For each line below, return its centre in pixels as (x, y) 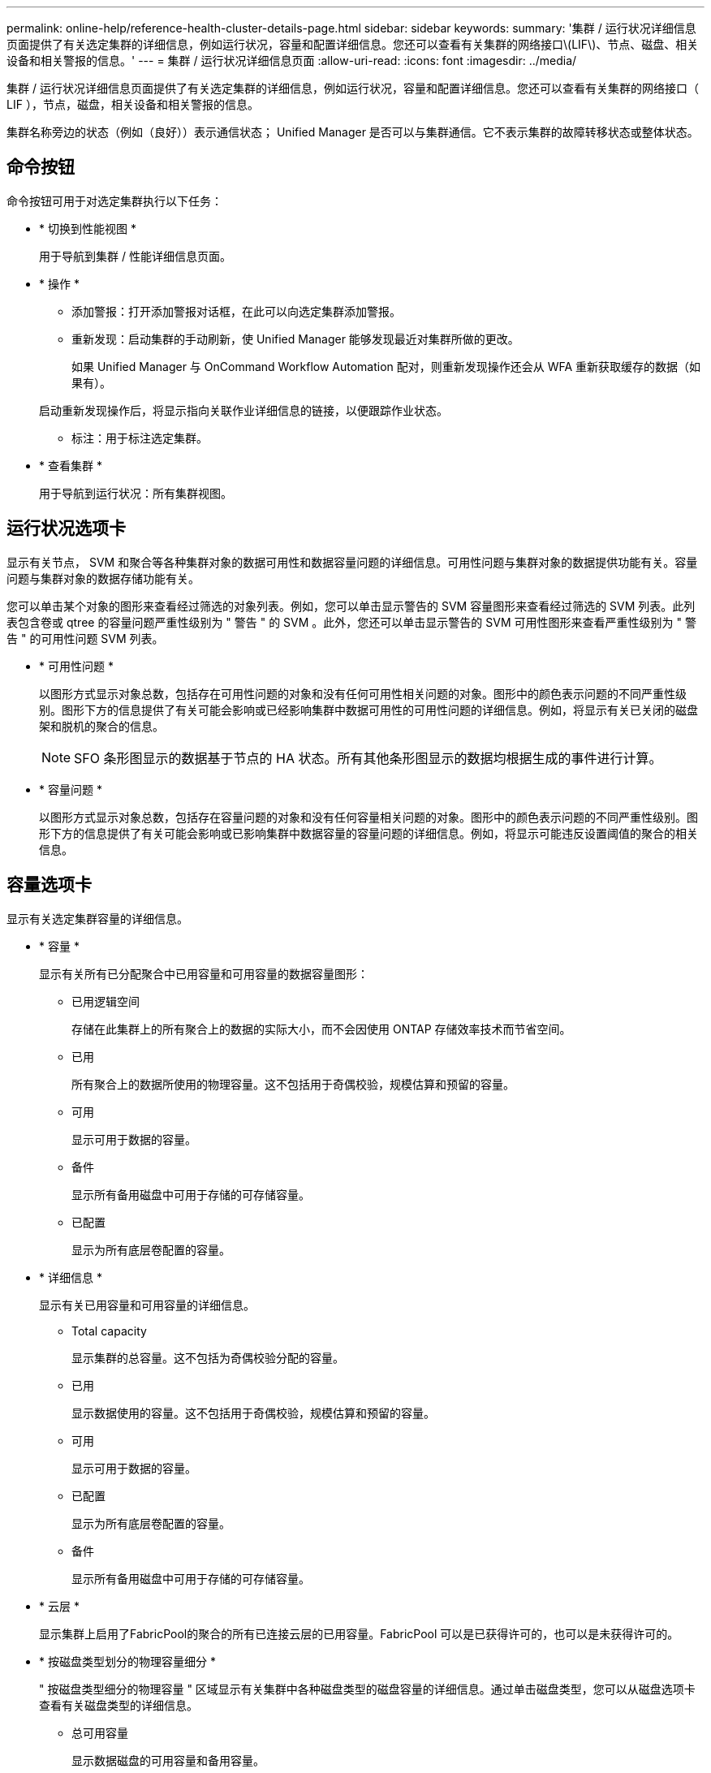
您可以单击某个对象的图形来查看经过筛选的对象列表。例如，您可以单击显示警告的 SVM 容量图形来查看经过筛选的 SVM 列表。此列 (351, 606)
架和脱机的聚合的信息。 (101, 726)
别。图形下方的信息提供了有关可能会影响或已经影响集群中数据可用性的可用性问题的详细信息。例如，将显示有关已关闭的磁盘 (368, 710)
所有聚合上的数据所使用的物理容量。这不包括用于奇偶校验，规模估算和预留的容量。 (293, 1084)
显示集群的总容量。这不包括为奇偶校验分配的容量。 (208, 1357)
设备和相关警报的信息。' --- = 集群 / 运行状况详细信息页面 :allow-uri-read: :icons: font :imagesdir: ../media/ (292, 60)
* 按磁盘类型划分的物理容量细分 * (127, 1661)
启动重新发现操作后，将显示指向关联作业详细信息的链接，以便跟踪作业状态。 (243, 410)
